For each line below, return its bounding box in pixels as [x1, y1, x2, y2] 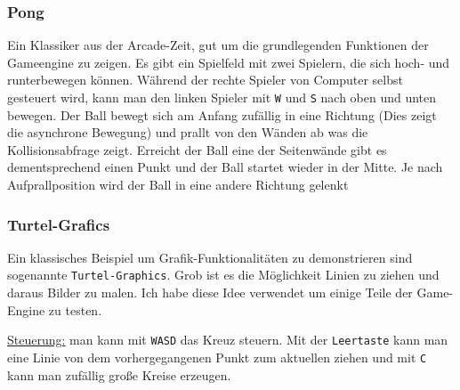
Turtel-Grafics [7, 213, 110, 235]
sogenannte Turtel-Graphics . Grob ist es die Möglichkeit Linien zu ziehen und [7, 265, 440, 284]
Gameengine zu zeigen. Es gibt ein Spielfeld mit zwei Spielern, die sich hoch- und [7, 53, 450, 71]
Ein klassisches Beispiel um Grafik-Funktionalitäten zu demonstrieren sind [7, 248, 413, 266]
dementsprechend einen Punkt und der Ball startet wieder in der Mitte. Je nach [7, 158, 443, 176]
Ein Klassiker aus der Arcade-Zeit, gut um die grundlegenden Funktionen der [7, 36, 429, 54]
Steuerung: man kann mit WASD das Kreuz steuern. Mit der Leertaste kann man [7, 330, 448, 349]
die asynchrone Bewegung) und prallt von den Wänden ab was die [7, 123, 368, 142]
